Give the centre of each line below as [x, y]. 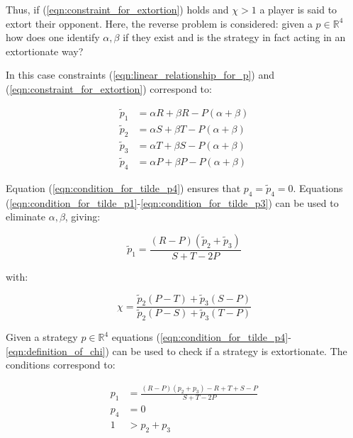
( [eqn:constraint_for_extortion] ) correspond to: [109, 88]
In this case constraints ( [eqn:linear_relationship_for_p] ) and [140, 75]
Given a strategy [42, 337]
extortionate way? [45, 51]
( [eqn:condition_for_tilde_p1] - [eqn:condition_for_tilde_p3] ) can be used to [172, 202]
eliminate [26, 217]
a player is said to [298, 9]
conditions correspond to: [61, 365]
